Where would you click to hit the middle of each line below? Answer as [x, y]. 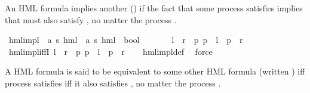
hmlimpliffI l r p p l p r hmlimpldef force [111, 51]
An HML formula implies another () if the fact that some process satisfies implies [154, 8]
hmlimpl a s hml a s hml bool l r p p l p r [126, 40]
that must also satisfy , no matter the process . [91, 19]
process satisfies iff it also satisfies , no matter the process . [113, 83]
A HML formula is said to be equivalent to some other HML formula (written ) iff [155, 71]
